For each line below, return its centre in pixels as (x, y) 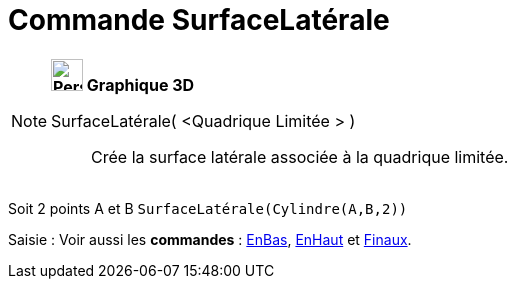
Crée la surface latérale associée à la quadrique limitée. (300, 156)
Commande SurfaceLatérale (199, 20)
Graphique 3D (140, 84)
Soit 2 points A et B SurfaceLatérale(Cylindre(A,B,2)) (208, 208)
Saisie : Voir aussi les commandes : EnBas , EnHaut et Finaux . (210, 239)
